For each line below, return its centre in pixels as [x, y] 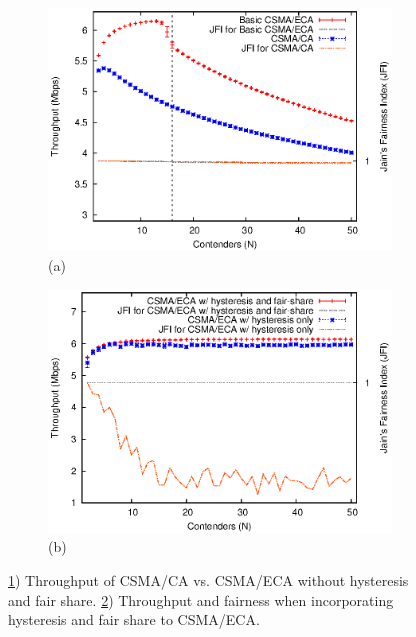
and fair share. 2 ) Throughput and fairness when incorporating [201, 599]
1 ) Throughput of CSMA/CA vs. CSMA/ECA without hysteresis [208, 579]
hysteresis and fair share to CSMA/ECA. [134, 619]
